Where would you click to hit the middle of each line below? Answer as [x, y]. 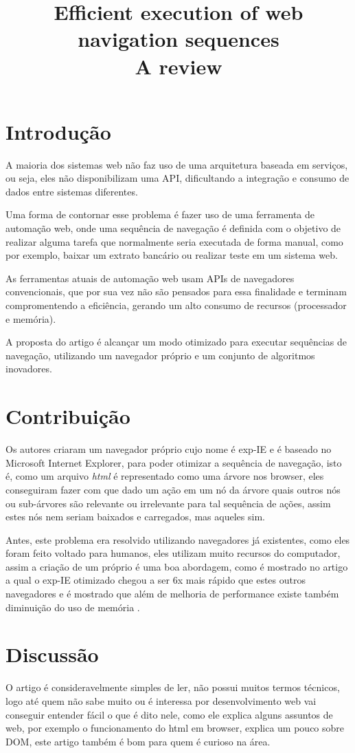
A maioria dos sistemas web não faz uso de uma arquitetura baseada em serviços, [177, 164]
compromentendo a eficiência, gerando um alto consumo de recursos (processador [176, 305]
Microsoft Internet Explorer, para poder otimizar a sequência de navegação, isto [174, 462]
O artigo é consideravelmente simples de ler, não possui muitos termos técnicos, [173, 687]
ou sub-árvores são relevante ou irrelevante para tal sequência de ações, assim [168, 503]
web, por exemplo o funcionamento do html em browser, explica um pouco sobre [175, 728]
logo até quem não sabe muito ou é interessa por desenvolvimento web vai [161, 700]
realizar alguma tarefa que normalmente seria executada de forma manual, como [174, 241]
